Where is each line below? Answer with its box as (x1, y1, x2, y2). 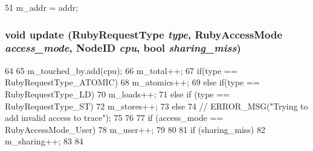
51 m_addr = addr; (5, 1, 79, 13)
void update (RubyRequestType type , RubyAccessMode (5, 26, 283, 42)
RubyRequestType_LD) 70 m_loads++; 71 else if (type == (5, 87, 230, 100)
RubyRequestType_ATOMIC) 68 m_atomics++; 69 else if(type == (5, 76, 260, 88)
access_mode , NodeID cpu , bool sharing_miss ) (5, 40, 241, 55)
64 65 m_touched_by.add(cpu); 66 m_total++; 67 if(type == (5, 64, 237, 76)
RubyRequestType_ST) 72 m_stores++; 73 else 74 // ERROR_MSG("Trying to (5, 99, 308, 112)
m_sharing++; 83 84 (5, 135, 83, 147)
